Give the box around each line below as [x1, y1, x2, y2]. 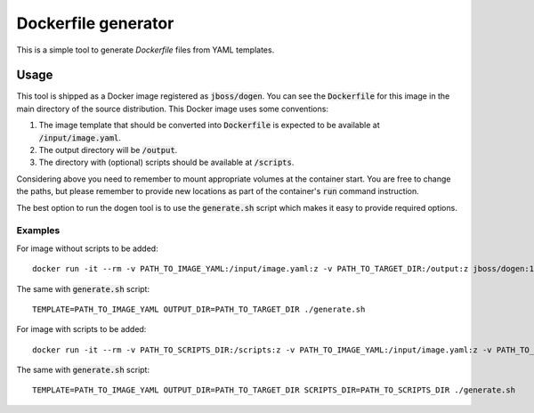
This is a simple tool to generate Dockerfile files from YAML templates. [16, 45, 275, 55]
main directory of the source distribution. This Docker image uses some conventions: [16, 103, 329, 114]
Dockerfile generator [16, 13, 174, 33]
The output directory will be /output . [38, 145, 178, 156]
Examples [16, 224, 61, 237]
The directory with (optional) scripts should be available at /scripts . [38, 157, 295, 168]
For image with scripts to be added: [16, 324, 147, 335]
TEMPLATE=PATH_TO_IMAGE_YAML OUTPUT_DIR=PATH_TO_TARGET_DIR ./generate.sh [32, 304, 366, 314]
